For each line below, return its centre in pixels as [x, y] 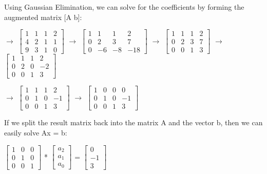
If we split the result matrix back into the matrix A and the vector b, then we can [133, 122]
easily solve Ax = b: [36, 133]
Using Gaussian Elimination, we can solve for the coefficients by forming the [124, 7]
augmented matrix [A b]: [43, 17]
